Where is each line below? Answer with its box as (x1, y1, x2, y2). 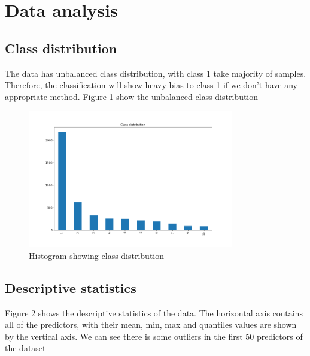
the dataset (5, 342, 46, 354)
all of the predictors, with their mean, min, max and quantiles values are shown (5, 318, 297, 331)
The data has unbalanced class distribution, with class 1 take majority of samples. (5, 67, 306, 79)
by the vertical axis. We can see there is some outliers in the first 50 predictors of (5, 330, 303, 342)
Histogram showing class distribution (29, 249, 165, 261)
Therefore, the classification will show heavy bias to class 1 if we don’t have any (5, 79, 297, 91)
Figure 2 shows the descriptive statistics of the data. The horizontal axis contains (5, 306, 303, 319)
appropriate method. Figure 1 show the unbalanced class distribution (5, 90, 259, 102)
